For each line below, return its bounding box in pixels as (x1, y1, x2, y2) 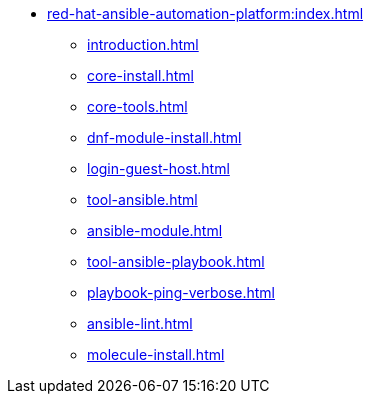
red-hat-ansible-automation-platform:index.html (47, 5, 364, 22)
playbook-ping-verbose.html (87, 284, 275, 301)
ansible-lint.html (87, 315, 193, 332)
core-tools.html (87, 98, 188, 115)
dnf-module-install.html (87, 129, 242, 146)
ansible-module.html (87, 222, 223, 239)
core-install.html (87, 67, 194, 84)
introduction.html (87, 36, 199, 53)
